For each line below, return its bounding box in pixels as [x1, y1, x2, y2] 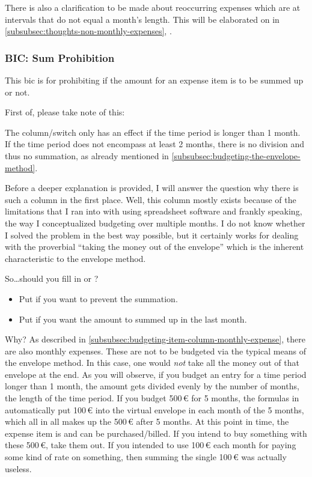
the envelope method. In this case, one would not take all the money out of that [5, 356, 299, 369]
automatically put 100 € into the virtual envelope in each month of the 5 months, [5, 403, 304, 416]
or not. [5, 85, 30, 98]
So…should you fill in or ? [5, 272, 99, 285]
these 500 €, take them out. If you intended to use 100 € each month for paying [5, 439, 296, 451]
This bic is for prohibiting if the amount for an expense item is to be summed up [5, 74, 304, 86]
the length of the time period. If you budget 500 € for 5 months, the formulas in [5, 392, 299, 404]
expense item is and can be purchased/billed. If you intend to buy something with [5, 427, 307, 439]
